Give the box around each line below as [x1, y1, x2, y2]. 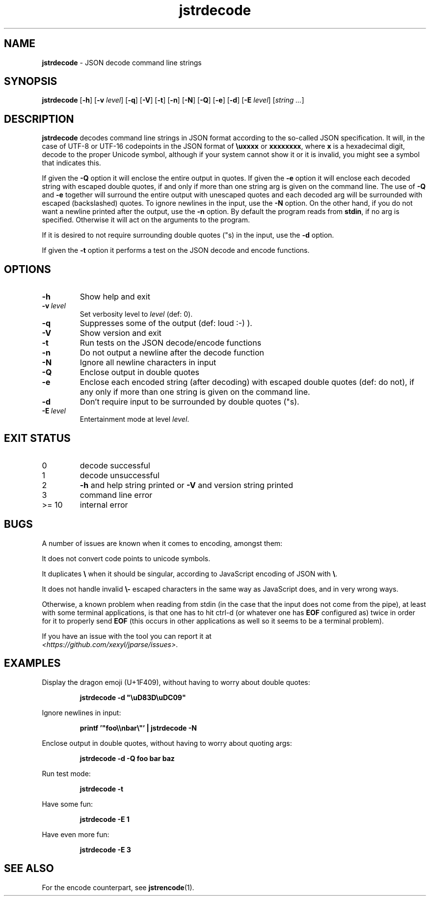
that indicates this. [42, 159, 101, 167]
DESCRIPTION [4, 112, 74, 125]
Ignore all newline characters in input [80, 357, 216, 368]
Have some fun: [42, 799, 93, 808]
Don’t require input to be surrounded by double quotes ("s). [80, 397, 299, 407]
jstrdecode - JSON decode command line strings [42, 58, 202, 67]
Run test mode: [42, 769, 91, 778]
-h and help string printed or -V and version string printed [80, 480, 293, 490]
